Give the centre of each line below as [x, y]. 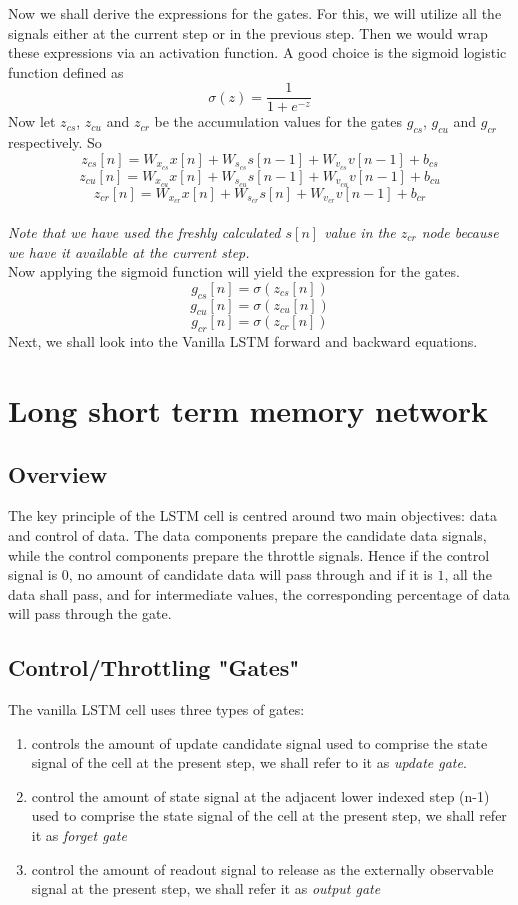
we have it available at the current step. [129, 251]
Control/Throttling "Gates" [154, 667]
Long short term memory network [248, 409]
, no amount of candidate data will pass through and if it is [250, 574]
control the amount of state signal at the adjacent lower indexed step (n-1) [260, 795]
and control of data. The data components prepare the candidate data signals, [247, 534]
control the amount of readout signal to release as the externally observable [262, 868]
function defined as [66, 71]
